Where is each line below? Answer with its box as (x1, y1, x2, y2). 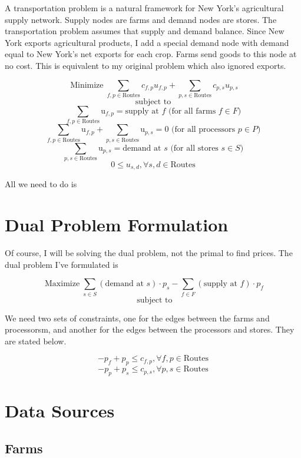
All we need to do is (5, 178, 77, 190)
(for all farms (168, 107, 216, 115)
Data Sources (5, 399, 115, 423)
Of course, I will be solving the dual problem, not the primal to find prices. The (5, 247, 293, 259)
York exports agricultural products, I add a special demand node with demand (5, 36, 289, 48)
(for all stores (170, 144, 219, 152)
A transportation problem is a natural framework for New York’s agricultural (5, 2, 284, 14)
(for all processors (171, 125, 236, 134)
